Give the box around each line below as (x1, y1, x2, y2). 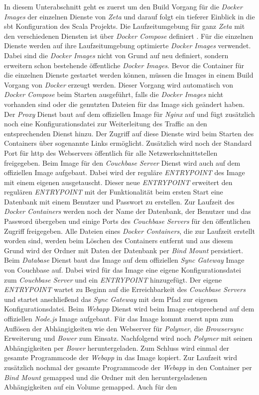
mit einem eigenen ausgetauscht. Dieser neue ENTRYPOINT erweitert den (4, 177, 233, 187)
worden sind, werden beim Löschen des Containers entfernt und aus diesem (4, 235, 233, 246)
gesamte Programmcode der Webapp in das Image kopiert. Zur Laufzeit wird (4, 352, 238, 363)
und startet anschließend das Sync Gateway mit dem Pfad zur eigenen (4, 294, 218, 304)
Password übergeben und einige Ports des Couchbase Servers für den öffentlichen (4, 216, 251, 226)
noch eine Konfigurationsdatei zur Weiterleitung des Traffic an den (4, 118, 207, 129)
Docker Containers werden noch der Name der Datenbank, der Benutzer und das (4, 206, 251, 216)
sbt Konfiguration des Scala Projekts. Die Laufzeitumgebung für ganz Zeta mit (4, 21, 245, 31)
